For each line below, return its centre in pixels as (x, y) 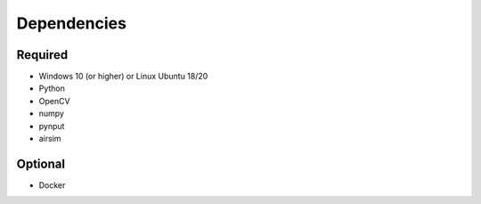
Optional (41, 163)
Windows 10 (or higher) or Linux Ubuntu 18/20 (123, 77)
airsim (50, 139)
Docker (52, 185)
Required (42, 55)
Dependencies (71, 23)
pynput (52, 126)
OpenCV (54, 101)
